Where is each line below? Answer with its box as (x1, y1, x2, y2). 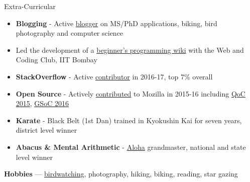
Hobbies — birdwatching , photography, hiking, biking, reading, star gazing (4, 168, 238, 179)
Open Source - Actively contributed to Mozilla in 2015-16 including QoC (16, 88, 245, 99)
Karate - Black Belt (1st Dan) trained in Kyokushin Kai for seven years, (16, 115, 242, 125)
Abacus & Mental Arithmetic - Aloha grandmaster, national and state (16, 141, 246, 152)
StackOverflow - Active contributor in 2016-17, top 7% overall (16, 71, 213, 81)
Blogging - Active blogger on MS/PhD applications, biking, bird (16, 18, 217, 28)
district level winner (16, 125, 77, 135)
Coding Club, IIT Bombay (16, 54, 97, 65)
